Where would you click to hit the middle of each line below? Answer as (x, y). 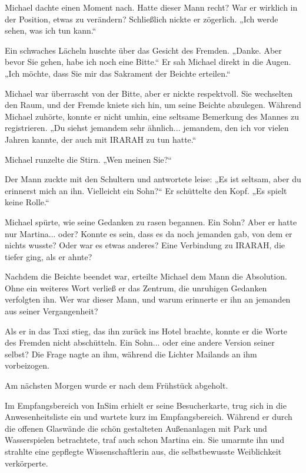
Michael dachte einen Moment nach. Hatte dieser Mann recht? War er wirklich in (151, 7)
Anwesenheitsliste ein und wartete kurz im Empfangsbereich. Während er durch (149, 417)
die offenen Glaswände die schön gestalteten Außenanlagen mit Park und (136, 428)
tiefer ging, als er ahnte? (49, 256)
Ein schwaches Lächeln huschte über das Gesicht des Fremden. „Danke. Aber (143, 50)
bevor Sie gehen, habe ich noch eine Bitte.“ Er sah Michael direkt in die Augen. (148, 62)
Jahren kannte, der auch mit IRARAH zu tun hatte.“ (101, 139)
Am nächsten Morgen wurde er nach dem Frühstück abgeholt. (117, 385)
